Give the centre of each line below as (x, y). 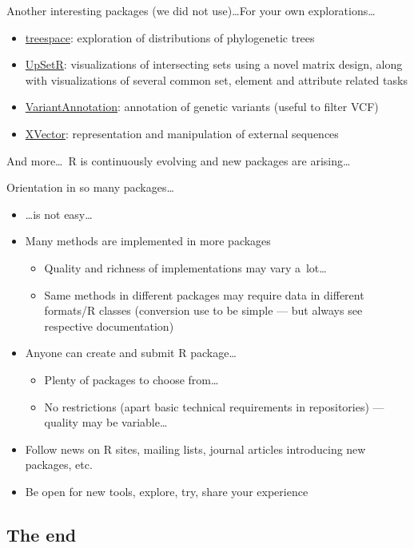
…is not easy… (59, 214)
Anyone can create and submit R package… (131, 353)
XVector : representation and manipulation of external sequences (182, 133)
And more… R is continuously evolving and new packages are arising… (179, 160)
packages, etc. (59, 465)
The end (42, 534)
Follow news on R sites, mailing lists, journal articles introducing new (195, 449)
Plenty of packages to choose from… (131, 379)
